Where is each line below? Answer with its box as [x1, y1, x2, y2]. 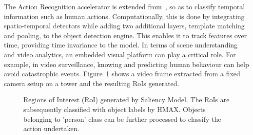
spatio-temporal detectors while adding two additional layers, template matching [4, 21, 245, 31]
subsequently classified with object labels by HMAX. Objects [23, 104, 206, 114]
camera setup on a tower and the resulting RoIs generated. [4, 78, 179, 88]
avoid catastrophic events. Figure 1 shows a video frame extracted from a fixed [4, 68, 240, 79]
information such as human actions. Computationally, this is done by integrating [4, 11, 245, 21]
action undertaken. [23, 123, 79, 134]
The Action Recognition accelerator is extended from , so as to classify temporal [4, 1, 245, 11]
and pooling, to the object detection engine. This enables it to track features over [4, 30, 247, 40]
